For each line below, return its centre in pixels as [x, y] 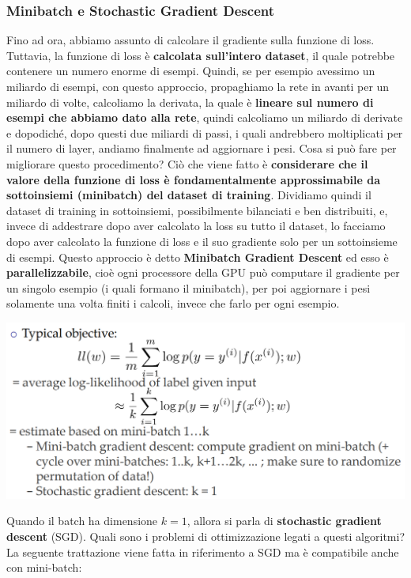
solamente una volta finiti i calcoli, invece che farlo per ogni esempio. [173, 303]
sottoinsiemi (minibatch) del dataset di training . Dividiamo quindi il [189, 195]
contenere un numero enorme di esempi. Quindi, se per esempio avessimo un [191, 71]
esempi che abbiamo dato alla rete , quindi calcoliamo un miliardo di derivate [205, 117]
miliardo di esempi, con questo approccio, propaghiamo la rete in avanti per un [198, 86]
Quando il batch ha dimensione [82, 521]
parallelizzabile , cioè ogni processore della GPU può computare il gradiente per [203, 272]
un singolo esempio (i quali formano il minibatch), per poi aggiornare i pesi [189, 287]
